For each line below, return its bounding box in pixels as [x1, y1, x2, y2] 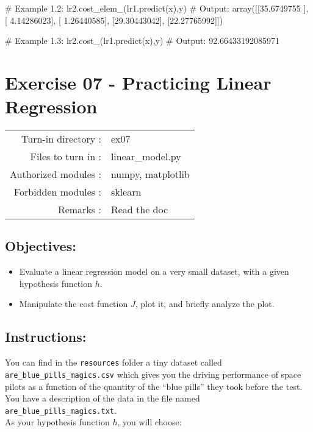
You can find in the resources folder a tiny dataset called [5, 356, 222, 369]
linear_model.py [110, 149, 181, 164]
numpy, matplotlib [110, 167, 190, 182]
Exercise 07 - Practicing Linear [5, 69, 272, 94]
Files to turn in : [30, 149, 101, 164]
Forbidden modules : [13, 185, 101, 199]
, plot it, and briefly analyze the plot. [135, 297, 275, 310]
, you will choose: [117, 416, 182, 428]
